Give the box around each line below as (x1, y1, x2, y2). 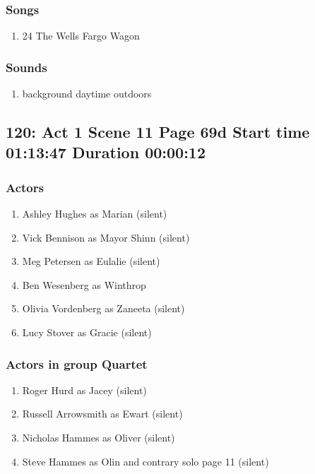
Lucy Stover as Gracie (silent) (22, 324, 152, 339)
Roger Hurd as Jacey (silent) (22, 382, 147, 397)
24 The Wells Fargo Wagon (22, 28, 140, 43)
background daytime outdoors (22, 86, 152, 101)
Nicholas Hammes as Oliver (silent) (22, 429, 175, 444)
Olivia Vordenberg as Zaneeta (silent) (22, 301, 185, 316)
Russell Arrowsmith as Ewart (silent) (22, 406, 183, 421)
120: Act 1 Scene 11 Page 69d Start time (6, 121, 310, 143)
